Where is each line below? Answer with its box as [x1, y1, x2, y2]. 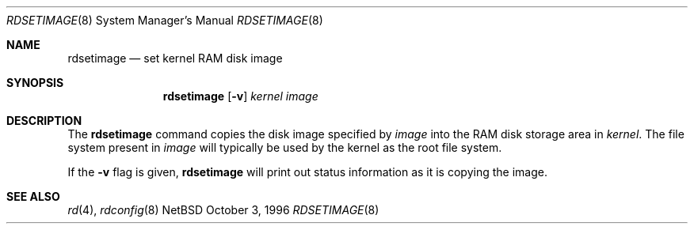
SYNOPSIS [6, 76, 64, 89]
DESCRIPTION [6, 114, 82, 127]
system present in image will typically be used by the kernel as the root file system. [67, 141, 502, 154]
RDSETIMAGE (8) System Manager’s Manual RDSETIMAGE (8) [6, 13, 323, 27]
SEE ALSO [6, 190, 60, 203]
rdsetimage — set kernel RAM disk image [67, 51, 283, 65]
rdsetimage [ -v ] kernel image [162, 89, 318, 103]
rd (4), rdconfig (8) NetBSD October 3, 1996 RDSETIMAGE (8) [67, 203, 379, 217]
